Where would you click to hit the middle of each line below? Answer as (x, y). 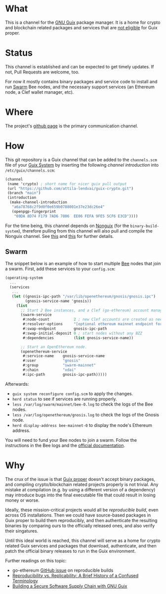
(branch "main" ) (24, 193)
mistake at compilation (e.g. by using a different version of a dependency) (80, 489)
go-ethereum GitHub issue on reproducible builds (63, 570)
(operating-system (24, 278)
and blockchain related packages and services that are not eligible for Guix (81, 27)
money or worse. (22, 500)
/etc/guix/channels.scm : (30, 170)
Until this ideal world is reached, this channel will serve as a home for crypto (83, 540)
